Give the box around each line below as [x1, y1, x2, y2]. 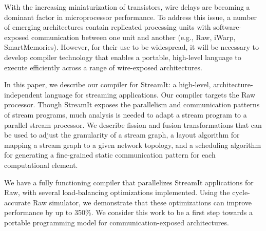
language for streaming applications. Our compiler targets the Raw [45, 89, 256, 100]
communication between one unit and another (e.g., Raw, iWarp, [31, 31, 236, 42]
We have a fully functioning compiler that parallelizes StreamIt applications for [4, 177, 254, 187]
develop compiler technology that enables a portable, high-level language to [4, 51, 241, 62]
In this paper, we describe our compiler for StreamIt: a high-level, [4, 79, 211, 90]
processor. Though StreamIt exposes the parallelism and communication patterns [4, 99, 260, 110]
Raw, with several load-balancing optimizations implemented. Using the [4, 187, 230, 198]
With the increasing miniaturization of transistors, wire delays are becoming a [4, 2, 250, 12]
